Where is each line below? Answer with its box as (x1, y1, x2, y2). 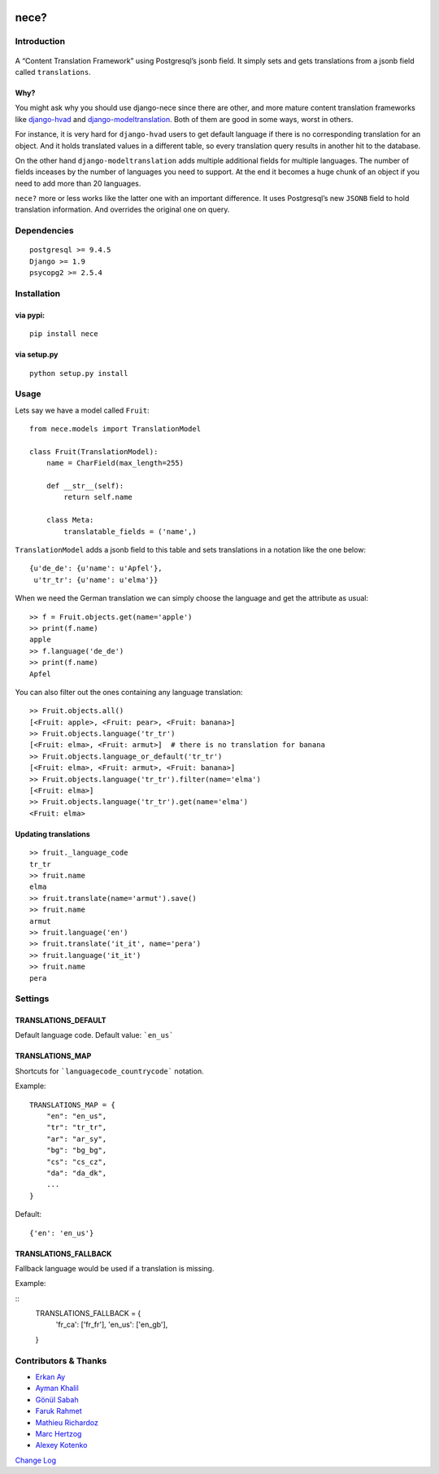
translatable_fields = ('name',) (63, 527, 197, 536)
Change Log (15, 1455, 57, 1465)
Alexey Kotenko (35, 1441, 88, 1450)
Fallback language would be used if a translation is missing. (15, 1263, 215, 1273)
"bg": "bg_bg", (46, 1146, 107, 1155)
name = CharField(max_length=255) (46, 458, 185, 468)
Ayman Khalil (35, 1384, 79, 1393)
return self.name (63, 492, 133, 502)
